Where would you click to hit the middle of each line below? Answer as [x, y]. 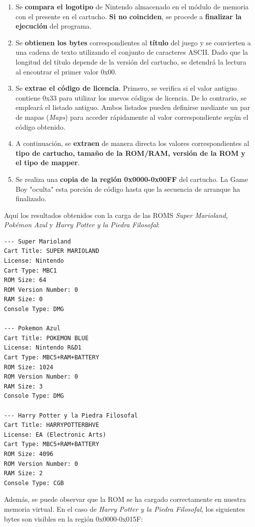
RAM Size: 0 [23, 299]
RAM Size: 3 [23, 386]
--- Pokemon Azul [32, 329]
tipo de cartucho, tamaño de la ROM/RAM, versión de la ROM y [130, 153]
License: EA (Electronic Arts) [55, 435]
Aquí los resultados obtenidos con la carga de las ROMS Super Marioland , [116, 215]
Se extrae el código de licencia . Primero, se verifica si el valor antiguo [126, 88]
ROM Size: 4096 [29, 454]
